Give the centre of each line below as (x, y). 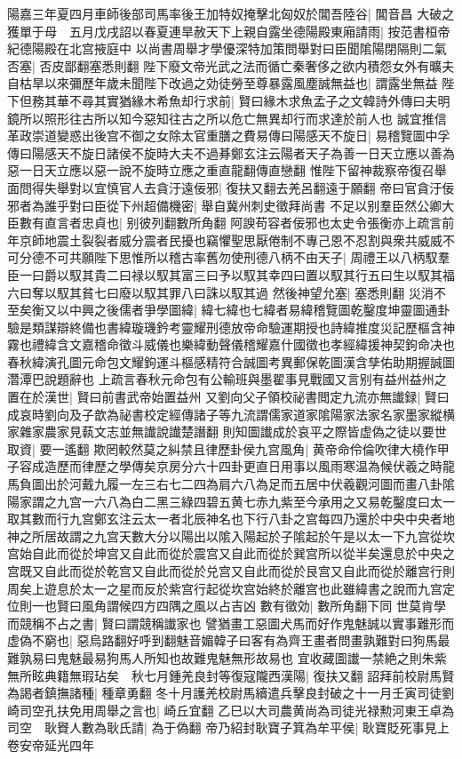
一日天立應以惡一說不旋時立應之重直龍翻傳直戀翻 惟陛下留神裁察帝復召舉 (233, 170)
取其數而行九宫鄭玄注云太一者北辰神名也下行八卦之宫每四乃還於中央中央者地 (231, 519)
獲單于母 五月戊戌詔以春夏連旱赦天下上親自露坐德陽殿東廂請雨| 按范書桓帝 (229, 31)
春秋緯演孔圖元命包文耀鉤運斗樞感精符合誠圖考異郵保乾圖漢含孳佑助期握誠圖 (231, 361)
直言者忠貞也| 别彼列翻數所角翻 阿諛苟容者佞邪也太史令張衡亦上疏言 (243, 223)
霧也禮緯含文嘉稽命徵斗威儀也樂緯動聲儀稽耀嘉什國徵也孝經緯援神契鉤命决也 (231, 344)
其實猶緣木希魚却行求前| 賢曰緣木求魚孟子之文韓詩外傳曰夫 (266, 100)
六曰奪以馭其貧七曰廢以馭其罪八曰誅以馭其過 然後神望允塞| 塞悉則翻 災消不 (227, 292)
